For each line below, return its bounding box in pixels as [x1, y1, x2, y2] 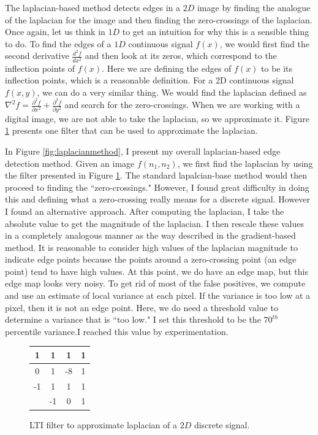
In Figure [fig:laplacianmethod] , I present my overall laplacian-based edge [5, 144, 281, 157]
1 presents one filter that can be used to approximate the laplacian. [5, 124, 258, 137]
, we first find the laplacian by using [177, 156, 313, 169]
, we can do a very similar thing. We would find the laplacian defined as [37, 85, 307, 98]
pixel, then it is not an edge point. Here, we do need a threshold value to [5, 301, 278, 314]
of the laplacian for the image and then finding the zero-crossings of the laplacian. [5, 13, 312, 26]
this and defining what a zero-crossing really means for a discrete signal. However [5, 193, 311, 206]
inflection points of [5, 61, 75, 74]
